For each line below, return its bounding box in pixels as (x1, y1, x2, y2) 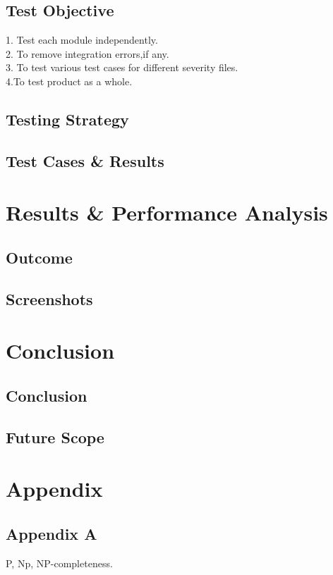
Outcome (6, 246, 73, 268)
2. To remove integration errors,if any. (6, 46, 169, 61)
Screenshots (6, 287, 93, 309)
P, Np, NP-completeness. (6, 555, 113, 570)
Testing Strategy (6, 108, 129, 130)
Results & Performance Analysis (6, 198, 328, 227)
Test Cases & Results (6, 149, 164, 171)
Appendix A (6, 522, 97, 544)
